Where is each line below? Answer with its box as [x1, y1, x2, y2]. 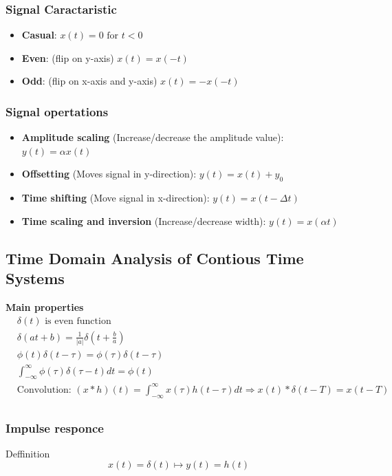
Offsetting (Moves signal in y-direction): [21, 166, 197, 181]
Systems [6, 268, 65, 289]
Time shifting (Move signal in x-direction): [21, 191, 210, 205]
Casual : [21, 28, 57, 42]
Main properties [6, 299, 84, 314]
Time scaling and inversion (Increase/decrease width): [21, 213, 266, 228]
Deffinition [6, 446, 50, 460]
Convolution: [17, 385, 72, 395]
